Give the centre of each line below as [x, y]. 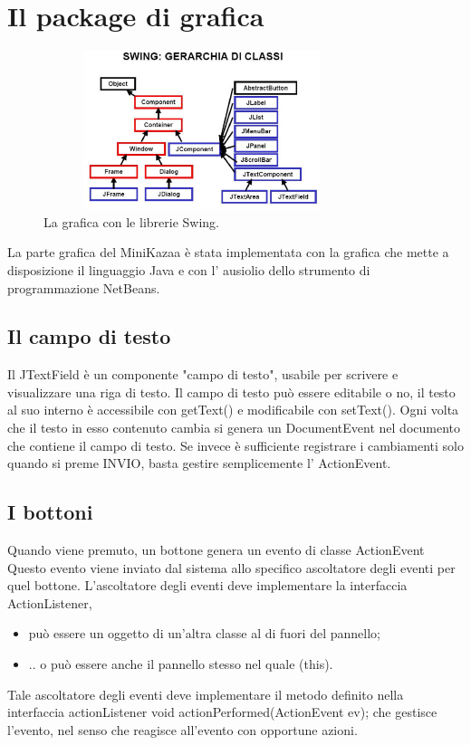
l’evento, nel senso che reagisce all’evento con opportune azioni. [183, 729]
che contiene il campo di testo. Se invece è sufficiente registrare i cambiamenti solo [235, 445]
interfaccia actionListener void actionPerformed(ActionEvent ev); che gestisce [222, 712]
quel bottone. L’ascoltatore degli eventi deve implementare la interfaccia [207, 585]
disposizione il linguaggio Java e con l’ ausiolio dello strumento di [189, 269]
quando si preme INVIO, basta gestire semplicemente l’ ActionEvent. [199, 463]
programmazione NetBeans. [84, 287]
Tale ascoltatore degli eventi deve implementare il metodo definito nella [206, 694]
